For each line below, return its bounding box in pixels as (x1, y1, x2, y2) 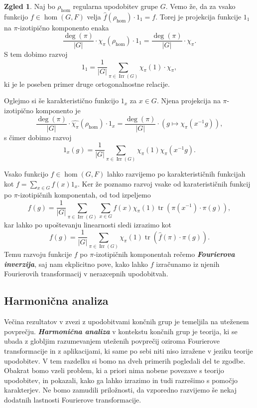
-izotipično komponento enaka (17, 22, 109, 32)
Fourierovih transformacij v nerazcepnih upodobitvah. (4, 268, 168, 279)
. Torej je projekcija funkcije (155, 11, 242, 21)
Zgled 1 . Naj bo (4, 1, 55, 11)
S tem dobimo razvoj (4, 49, 68, 59)
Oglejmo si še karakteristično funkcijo (4, 95, 119, 106)
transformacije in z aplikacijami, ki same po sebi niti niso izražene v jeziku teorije (4, 346, 253, 356)
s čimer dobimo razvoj (4, 132, 72, 142)
